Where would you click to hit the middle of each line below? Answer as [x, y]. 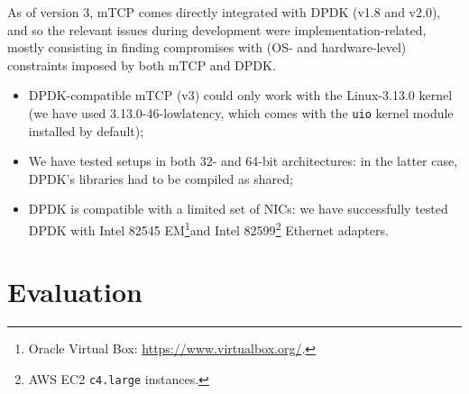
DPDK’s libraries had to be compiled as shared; [161, 178]
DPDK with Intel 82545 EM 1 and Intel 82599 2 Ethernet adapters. [208, 229]
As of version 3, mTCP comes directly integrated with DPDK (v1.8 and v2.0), [224, 12]
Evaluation [75, 292]
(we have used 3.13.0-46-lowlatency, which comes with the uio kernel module [241, 112]
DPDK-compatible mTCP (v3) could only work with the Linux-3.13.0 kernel [240, 95]
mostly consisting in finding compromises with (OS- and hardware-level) [207, 47]
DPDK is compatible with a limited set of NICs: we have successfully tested [238, 209]
